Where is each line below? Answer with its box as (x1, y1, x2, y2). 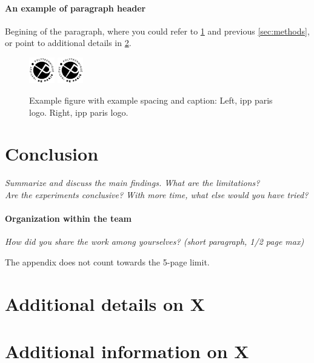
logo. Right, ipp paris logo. (29, 105, 129, 118)
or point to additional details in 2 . (5, 36, 132, 49)
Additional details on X (5, 291, 205, 316)
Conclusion (5, 141, 99, 166)
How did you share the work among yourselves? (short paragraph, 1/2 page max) (5, 235, 304, 248)
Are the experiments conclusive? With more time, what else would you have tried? (5, 188, 309, 201)
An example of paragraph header (5, 1, 146, 14)
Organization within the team (5, 212, 132, 225)
